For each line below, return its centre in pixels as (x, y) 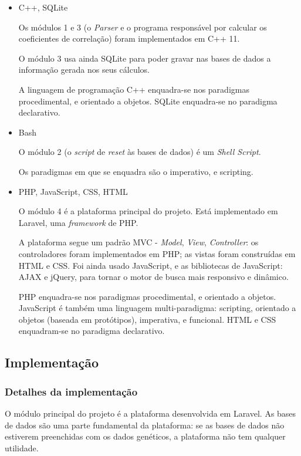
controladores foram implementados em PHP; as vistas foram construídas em (157, 253)
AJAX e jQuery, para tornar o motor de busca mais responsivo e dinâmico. (153, 277)
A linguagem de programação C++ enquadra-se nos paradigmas (134, 89)
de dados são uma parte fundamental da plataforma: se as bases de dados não (145, 425)
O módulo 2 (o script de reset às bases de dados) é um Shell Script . (140, 152)
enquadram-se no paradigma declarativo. (92, 331)
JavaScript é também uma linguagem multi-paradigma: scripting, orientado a (157, 308)
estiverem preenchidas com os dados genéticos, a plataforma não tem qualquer (145, 436)
